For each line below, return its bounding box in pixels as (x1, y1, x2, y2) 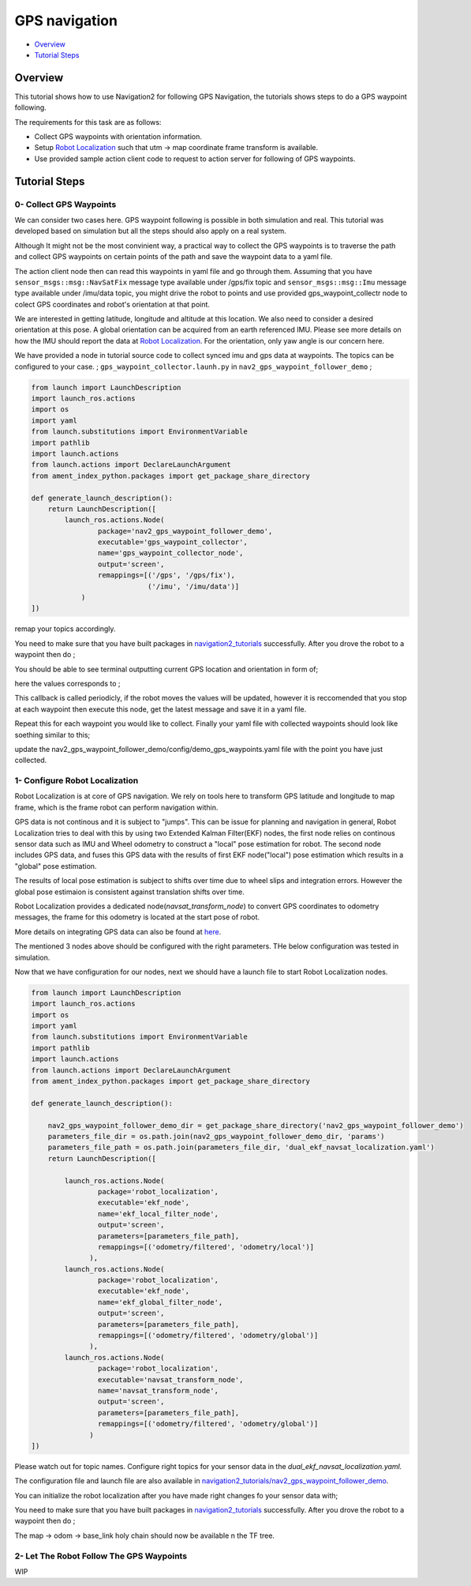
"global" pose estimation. (14, 861, 97, 870)
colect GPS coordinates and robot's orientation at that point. (14, 299, 211, 309)
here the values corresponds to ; (14, 678, 121, 688)
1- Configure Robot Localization (14, 775, 139, 786)
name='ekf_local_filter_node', (97, 1209, 219, 1218)
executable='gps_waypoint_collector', (97, 538, 248, 547)
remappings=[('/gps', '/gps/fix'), (97, 571, 236, 580)
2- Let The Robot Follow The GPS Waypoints (14, 1550, 188, 1562)
